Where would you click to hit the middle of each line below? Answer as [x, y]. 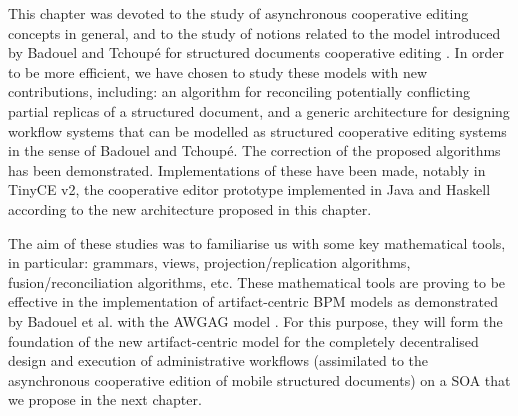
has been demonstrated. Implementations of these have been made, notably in [247, 169]
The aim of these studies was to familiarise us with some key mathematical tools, [257, 242]
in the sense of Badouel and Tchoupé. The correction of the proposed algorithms [254, 150]
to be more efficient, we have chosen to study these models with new [218, 71]
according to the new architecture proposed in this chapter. [190, 208]
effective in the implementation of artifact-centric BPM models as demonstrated [253, 301]
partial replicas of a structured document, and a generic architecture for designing [259, 110]
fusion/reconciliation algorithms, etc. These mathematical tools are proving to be [257, 281]
